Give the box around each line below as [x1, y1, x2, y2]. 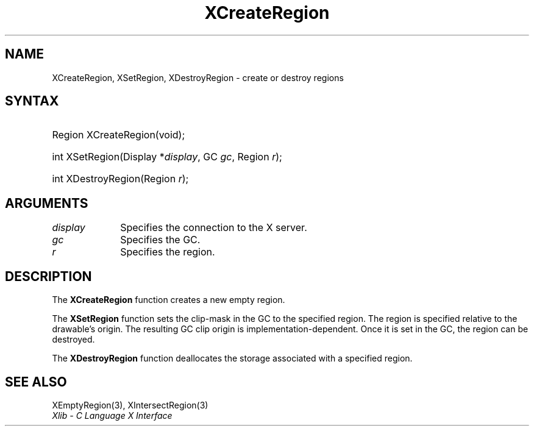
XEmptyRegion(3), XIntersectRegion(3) [52, 399, 208, 410]
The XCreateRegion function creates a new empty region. [52, 294, 285, 305]
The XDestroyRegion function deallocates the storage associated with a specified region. [52, 353, 413, 364]
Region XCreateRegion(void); [52, 129, 185, 141]
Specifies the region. [120, 246, 215, 258]
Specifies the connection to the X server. [120, 221, 307, 234]
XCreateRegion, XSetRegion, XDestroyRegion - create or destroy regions [52, 72, 344, 83]
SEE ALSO [5, 374, 67, 390]
